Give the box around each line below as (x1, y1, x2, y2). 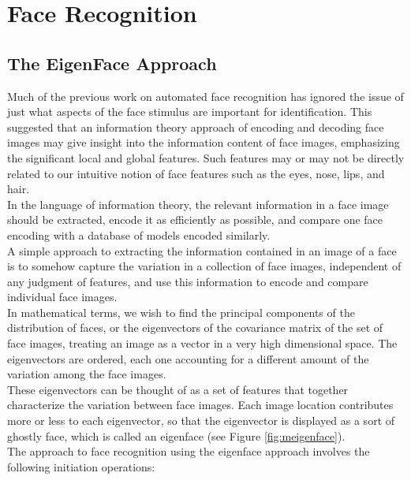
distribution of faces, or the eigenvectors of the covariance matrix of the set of (7, 319, 383, 336)
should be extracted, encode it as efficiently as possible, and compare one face (7, 211, 383, 228)
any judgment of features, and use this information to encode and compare (7, 273, 368, 289)
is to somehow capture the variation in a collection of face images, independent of (7, 258, 402, 274)
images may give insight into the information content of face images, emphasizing (7, 134, 400, 151)
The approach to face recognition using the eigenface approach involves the (7, 443, 370, 460)
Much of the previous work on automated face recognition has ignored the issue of (7, 87, 404, 104)
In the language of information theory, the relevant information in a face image (7, 195, 389, 212)
